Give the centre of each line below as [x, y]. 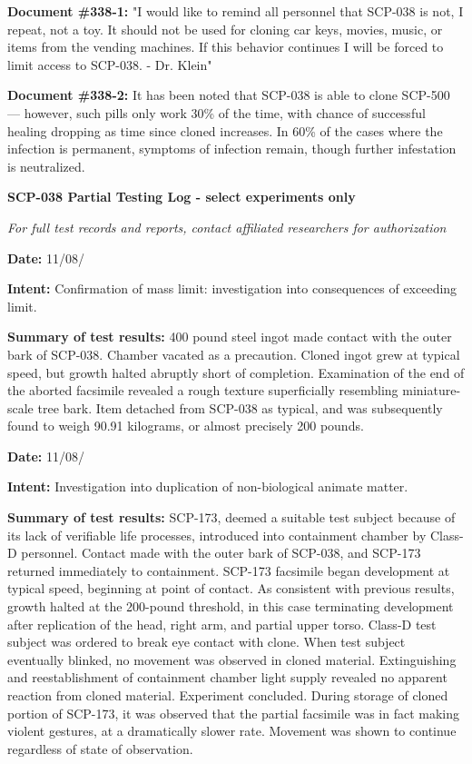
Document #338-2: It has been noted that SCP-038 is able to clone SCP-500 [229, 95]
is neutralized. [46, 166]
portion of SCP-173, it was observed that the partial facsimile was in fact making [234, 713]
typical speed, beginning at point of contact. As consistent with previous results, [231, 588]
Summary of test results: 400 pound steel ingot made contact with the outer [230, 337]
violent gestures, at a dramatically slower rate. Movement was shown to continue [232, 731]
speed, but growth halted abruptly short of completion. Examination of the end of [236, 372]
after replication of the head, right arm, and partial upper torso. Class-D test [222, 624]
